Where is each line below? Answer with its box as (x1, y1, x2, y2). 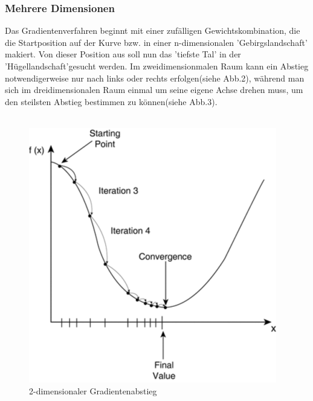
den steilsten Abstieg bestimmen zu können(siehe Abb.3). (5, 95, 218, 107)
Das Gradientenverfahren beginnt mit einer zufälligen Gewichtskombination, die (5, 24, 300, 37)
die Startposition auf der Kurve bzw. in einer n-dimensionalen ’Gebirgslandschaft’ (5, 36, 308, 48)
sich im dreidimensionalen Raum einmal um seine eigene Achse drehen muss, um (5, 83, 303, 96)
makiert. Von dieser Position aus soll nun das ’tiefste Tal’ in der (5, 48, 241, 60)
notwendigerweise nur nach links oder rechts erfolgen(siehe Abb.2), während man (5, 71, 305, 84)
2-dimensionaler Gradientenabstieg (29, 384, 157, 397)
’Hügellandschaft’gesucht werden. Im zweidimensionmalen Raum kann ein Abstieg (5, 60, 309, 72)
